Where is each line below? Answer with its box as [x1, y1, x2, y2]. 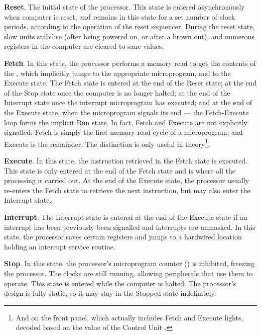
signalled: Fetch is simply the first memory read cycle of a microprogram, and [4, 127, 243, 137]
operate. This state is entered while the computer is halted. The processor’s [4, 278, 236, 288]
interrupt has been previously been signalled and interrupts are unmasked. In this [4, 221, 255, 232]
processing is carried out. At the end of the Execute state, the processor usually [4, 175, 249, 186]
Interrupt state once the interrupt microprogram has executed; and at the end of [4, 97, 252, 108]
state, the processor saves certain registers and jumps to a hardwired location [4, 231, 242, 242]
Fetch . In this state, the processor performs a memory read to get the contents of [4, 57, 256, 68]
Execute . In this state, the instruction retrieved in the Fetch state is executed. [4, 155, 248, 165]
